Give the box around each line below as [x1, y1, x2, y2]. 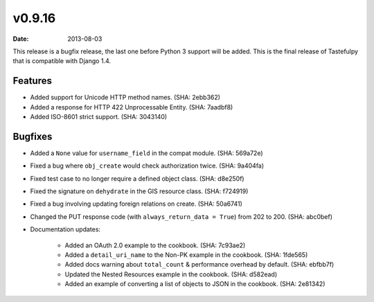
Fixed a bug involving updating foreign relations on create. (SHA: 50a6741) [30, 199, 242, 208]
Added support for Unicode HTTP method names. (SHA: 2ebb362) [30, 94, 221, 102]
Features [12, 75, 52, 87]
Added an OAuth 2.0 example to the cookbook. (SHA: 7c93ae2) [64, 241, 246, 249]
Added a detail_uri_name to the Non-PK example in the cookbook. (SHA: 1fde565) [64, 251, 308, 259]
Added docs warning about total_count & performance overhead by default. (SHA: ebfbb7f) [64, 260, 335, 269]
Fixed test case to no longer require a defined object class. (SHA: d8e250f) [30, 174, 245, 183]
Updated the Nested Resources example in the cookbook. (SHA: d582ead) [64, 270, 278, 278]
